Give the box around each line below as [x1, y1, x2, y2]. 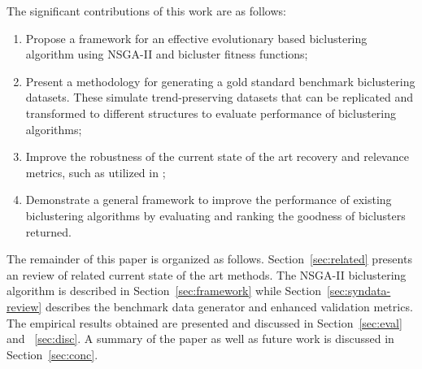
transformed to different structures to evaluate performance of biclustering [25, 104, 397, 121]
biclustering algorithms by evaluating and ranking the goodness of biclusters [25, 206, 406, 224]
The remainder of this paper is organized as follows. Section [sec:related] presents [7, 250, 412, 267]
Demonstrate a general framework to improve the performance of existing [25, 191, 392, 208]
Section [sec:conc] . [7, 345, 98, 362]
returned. [25, 223, 72, 240]
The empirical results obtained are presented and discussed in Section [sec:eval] [7, 314, 402, 331]
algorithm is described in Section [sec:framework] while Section [7, 282, 321, 299]
